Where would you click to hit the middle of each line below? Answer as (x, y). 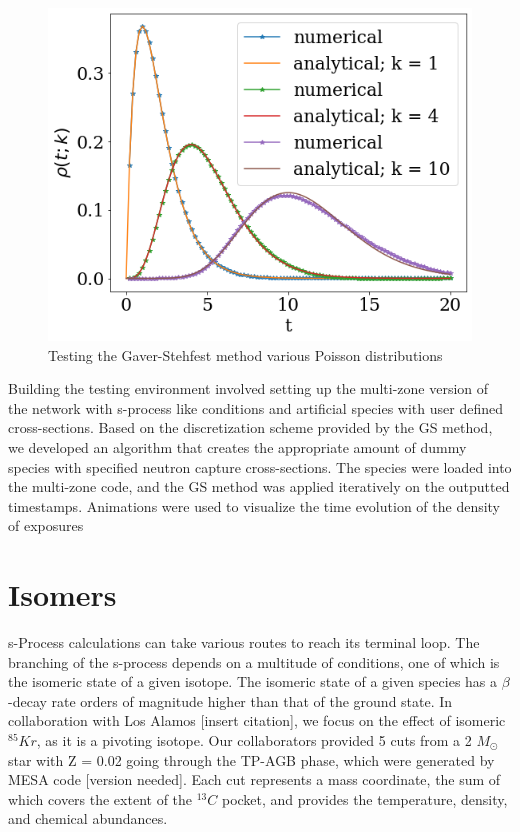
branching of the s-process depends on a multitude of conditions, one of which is (254, 661)
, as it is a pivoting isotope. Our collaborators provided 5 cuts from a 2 (254, 740)
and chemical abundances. (88, 818)
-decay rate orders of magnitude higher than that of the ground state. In (230, 700)
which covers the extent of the (100, 798)
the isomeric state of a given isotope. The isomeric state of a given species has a (253, 681)
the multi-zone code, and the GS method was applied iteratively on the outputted (259, 486)
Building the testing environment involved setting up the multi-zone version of (248, 388)
